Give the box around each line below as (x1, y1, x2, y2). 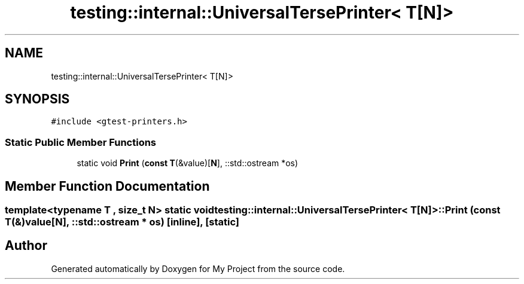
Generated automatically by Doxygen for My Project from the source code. (51, 263, 345, 274)
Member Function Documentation (5, 178, 210, 194)
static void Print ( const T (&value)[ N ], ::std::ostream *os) (77, 158, 298, 169)
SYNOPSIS (5, 91, 70, 107)
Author (5, 238, 47, 254)
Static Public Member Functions (5, 136, 157, 148)
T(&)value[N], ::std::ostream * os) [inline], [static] (5, 216, 240, 228)
